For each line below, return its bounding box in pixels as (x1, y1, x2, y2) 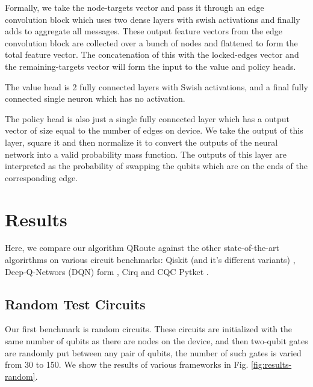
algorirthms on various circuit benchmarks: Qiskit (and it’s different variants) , (5, 253, 296, 266)
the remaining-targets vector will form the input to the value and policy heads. (5, 60, 296, 72)
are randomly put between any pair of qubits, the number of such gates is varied (5, 346, 302, 359)
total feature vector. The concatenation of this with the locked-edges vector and (5, 48, 299, 61)
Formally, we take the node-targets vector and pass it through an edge (5, 1, 264, 13)
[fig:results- (251, 358, 292, 371)
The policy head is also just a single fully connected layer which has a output (5, 112, 290, 125)
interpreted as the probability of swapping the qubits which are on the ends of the (5, 159, 308, 172)
